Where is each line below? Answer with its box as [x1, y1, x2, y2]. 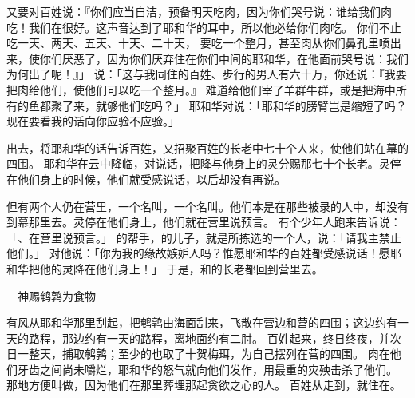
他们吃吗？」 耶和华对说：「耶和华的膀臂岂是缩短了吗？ [117, 97, 407, 113]
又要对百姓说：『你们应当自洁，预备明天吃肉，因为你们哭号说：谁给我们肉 [6, 3, 392, 19]
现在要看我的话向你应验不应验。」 [6, 113, 180, 129]
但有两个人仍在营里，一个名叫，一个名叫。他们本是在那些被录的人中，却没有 [6, 197, 409, 214]
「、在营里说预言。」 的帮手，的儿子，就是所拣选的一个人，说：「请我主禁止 [6, 229, 401, 245]
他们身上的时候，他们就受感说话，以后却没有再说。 [17, 170, 286, 187]
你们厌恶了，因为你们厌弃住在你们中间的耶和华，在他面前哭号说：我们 [39, 50, 409, 66]
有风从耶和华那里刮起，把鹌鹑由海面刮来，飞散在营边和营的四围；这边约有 [6, 314, 397, 331]
